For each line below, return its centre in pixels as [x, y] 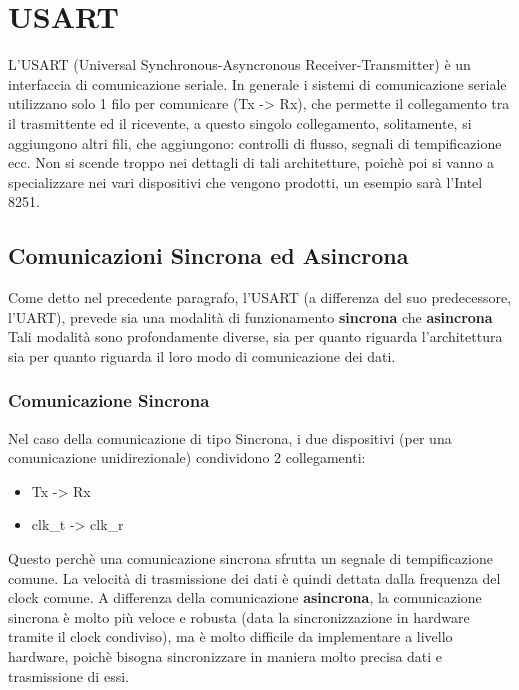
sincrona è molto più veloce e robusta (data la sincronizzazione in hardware [239, 616]
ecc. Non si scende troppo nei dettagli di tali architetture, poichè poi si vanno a [251, 162]
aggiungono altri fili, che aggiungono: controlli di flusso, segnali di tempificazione [255, 142]
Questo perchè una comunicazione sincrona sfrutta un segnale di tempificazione [250, 558]
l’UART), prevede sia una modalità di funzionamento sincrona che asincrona [250, 316]
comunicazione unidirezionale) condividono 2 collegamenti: [187, 457]
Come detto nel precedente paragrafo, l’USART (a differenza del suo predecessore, [260, 297]
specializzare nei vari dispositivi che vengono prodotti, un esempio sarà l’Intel [245, 181]
